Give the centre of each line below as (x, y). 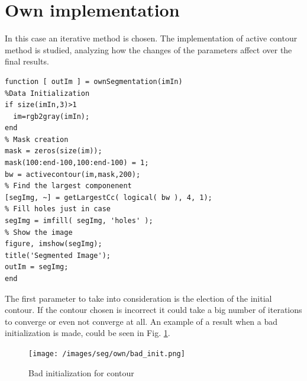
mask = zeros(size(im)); (54, 151)
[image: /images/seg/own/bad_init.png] (107, 353)
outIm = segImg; (37, 267)
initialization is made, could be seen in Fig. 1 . (88, 333)
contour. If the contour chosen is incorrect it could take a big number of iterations (153, 310)
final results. (27, 61)
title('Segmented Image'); (58, 255)
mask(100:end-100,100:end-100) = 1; (77, 163)
